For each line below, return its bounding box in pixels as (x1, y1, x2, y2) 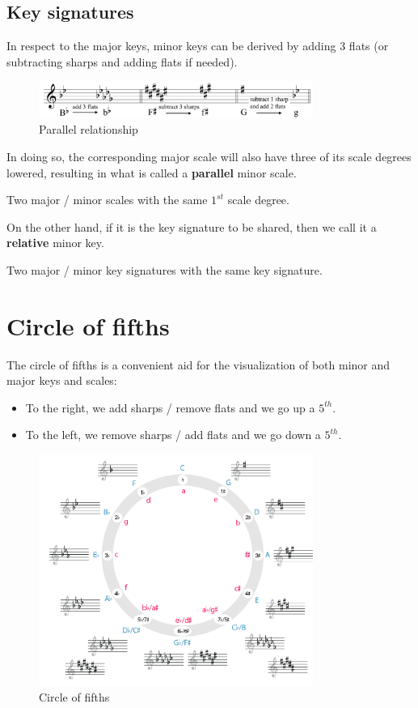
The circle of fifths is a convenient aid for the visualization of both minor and (6, 356, 391, 373)
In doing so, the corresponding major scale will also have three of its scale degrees (6, 147, 412, 164)
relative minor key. (6, 234, 104, 251)
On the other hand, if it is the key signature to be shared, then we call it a (6, 218, 377, 235)
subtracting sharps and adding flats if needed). (6, 53, 238, 70)
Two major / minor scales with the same (6, 191, 208, 208)
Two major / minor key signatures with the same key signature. (6, 261, 323, 278)
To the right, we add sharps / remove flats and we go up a (25, 399, 315, 416)
